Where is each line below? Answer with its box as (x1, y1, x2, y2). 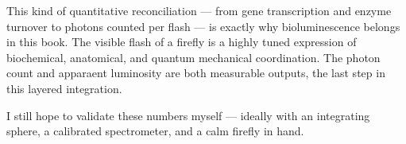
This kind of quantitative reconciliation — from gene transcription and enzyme (6, 2, 392, 18)
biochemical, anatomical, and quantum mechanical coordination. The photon (6, 49, 381, 65)
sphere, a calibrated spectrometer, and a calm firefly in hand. (6, 123, 304, 139)
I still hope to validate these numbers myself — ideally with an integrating (6, 107, 370, 123)
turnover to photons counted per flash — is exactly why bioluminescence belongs (6, 18, 400, 34)
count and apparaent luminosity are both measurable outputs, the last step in (6, 64, 385, 81)
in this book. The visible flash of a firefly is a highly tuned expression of (6, 33, 357, 50)
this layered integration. (6, 80, 122, 96)
